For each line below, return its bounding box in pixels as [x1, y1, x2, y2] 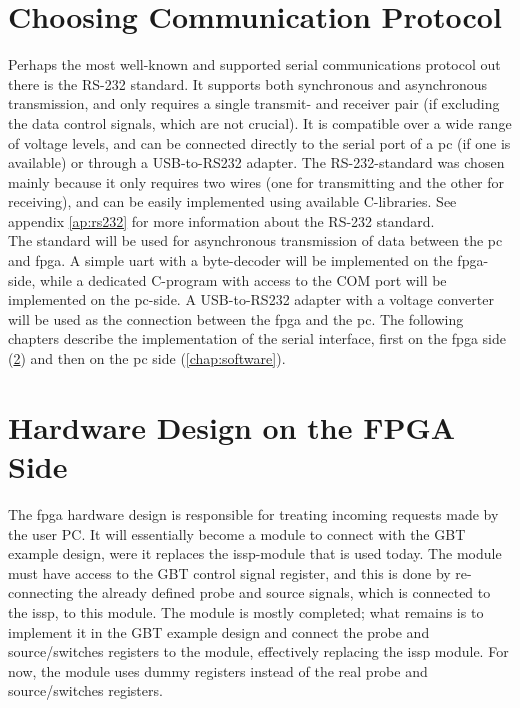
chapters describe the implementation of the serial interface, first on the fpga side [8, 328, 506, 349]
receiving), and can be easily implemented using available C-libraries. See [8, 191, 457, 212]
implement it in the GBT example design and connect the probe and [8, 621, 430, 642]
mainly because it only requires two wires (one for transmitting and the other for [8, 171, 505, 192]
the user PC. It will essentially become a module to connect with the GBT [8, 523, 466, 544]
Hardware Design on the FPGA [8, 406, 456, 447]
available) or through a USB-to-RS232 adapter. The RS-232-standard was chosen [8, 152, 505, 173]
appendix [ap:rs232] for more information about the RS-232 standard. [8, 210, 435, 231]
